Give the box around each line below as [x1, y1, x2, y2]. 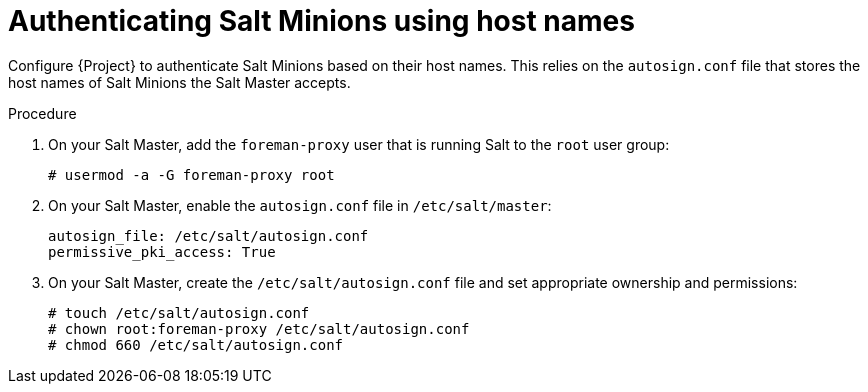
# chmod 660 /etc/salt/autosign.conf [48, 336, 344, 353]
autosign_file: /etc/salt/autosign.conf [48, 227, 369, 244]
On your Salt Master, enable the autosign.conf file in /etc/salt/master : [48, 196, 552, 214]
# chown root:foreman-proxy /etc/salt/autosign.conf [48, 320, 470, 337]
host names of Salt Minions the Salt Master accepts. [8, 73, 351, 91]
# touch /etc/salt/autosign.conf [48, 304, 310, 321]
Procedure [8, 104, 77, 122]
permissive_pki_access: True [48, 243, 276, 260]
